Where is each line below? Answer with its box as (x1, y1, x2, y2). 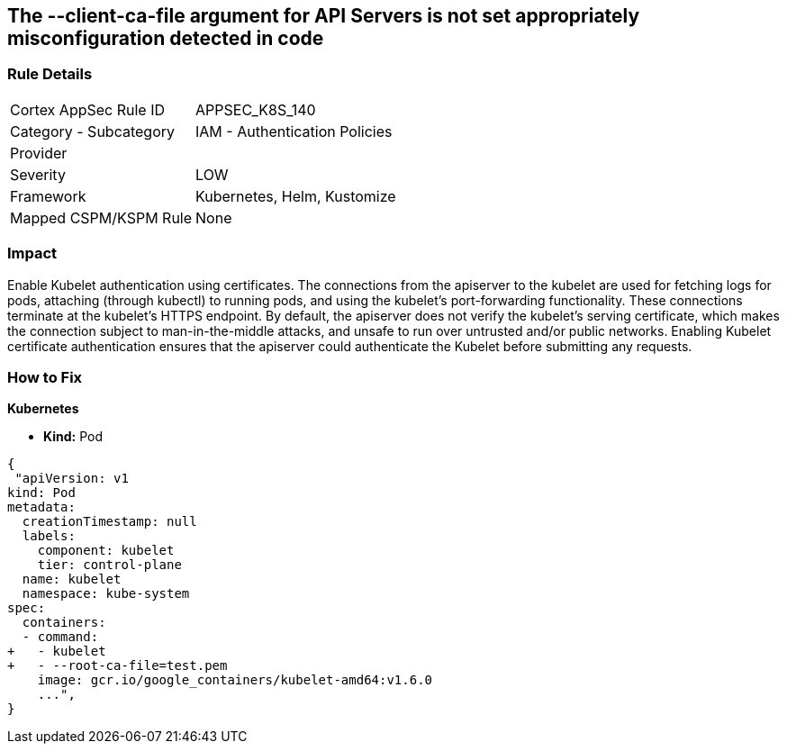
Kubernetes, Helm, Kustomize (195, 186, 396, 205)
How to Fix (7, 367, 83, 386)
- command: (22, 629, 99, 645)
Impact (7, 244, 58, 263)
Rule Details (7, 65, 93, 84)
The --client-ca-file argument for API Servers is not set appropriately (7, 5, 640, 27)
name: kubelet (22, 572, 122, 587)
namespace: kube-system (22, 586, 190, 602)
